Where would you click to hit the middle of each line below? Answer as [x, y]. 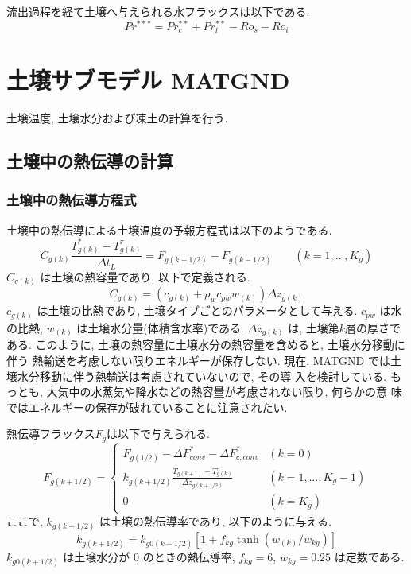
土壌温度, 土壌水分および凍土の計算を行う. [117, 117]
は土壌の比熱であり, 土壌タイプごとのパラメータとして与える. [197, 310]
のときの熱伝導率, [189, 556]
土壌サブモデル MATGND [148, 80]
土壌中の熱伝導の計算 [90, 160]
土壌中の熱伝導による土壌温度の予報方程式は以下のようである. [169, 229]
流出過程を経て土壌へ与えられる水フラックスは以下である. [158, 11]
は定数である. [369, 556]
